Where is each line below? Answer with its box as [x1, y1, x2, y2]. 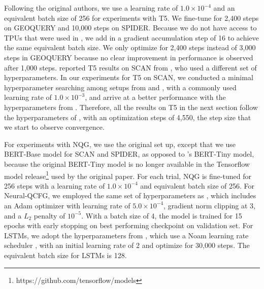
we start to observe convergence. [4, 122, 105, 132]
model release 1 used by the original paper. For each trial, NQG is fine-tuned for [4, 169, 251, 181]
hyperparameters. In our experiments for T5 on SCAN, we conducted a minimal [4, 72, 253, 83]
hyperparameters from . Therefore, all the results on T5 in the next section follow [4, 101, 258, 112]
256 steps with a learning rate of [4, 180, 105, 191]
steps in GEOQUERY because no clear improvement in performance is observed [4, 52, 253, 62]
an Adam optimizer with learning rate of [4, 200, 130, 210]
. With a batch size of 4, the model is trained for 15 [81, 210, 242, 221]
